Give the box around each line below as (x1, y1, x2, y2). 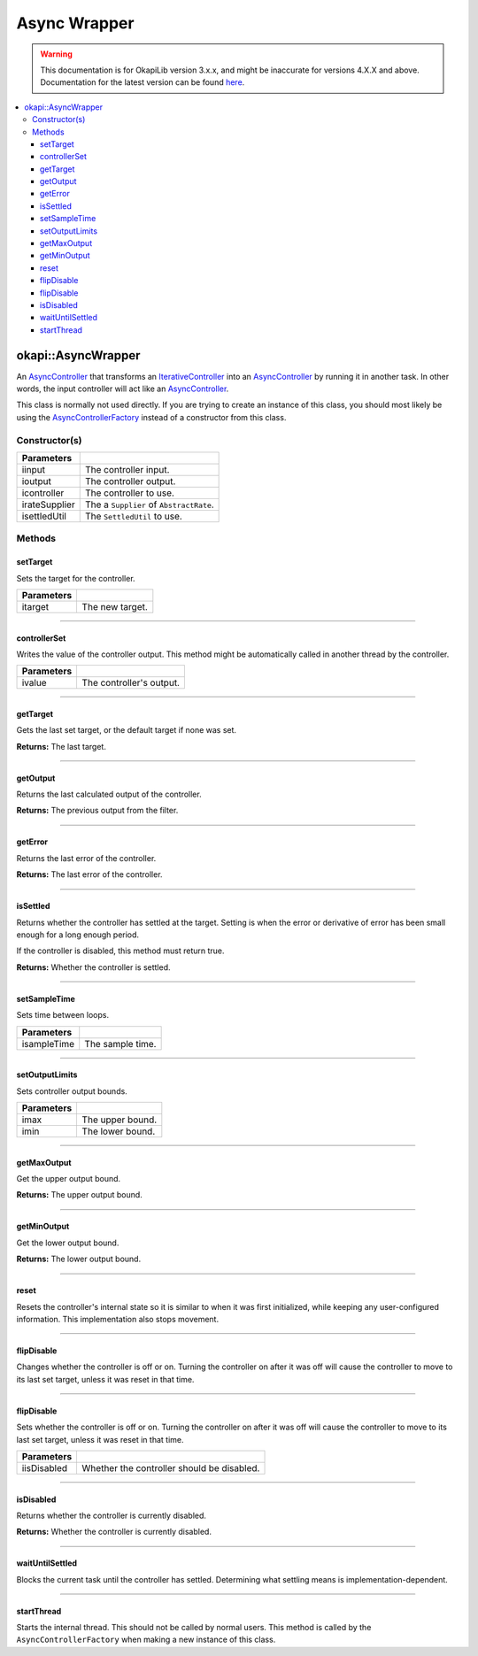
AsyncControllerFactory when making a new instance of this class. (16, 1634, 276, 1645)
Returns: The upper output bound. (16, 1190, 143, 1200)
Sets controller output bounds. (16, 1085, 127, 1097)
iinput (21, 463, 46, 475)
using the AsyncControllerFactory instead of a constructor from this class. (16, 412, 287, 422)
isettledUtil (21, 510, 66, 522)
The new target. (81, 600, 148, 612)
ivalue (21, 677, 48, 689)
